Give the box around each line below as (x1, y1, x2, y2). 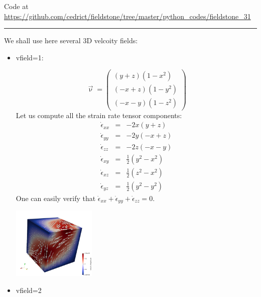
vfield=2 (16, 284, 42, 295)
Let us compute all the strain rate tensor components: (16, 110, 182, 120)
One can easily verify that (16, 192, 96, 203)
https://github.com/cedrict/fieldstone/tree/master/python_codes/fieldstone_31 (4, 11, 251, 21)
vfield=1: (16, 52, 44, 62)
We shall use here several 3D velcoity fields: (4, 35, 138, 46)
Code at (4, 1, 29, 11)
